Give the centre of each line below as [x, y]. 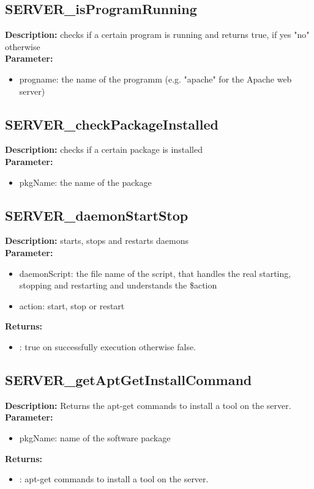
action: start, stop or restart [72, 305]
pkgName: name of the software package [95, 437]
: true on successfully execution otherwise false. [108, 346]
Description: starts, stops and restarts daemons [97, 241]
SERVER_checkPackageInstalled [112, 124]
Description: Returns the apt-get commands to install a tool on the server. [148, 405]
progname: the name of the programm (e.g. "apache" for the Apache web [155, 79]
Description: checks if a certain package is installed [104, 149]
